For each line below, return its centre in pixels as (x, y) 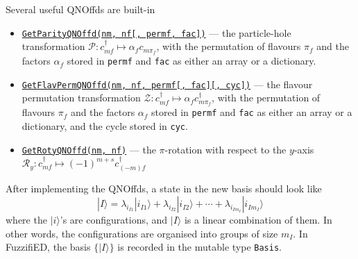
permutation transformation (81, 98)
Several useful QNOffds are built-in (80, 9)
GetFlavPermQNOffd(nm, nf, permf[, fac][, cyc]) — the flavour (167, 84)
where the (26, 220)
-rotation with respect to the (225, 149)
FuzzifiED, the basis (48, 247)
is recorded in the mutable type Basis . (199, 247)
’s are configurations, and (114, 220)
